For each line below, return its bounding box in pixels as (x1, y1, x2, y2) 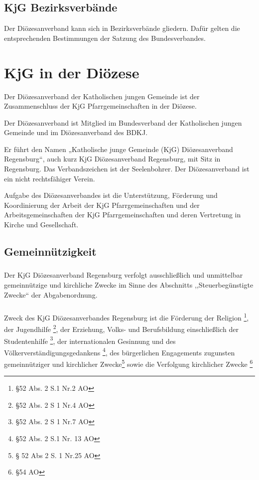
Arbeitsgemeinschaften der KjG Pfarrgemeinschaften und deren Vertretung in (4, 209, 241, 220)
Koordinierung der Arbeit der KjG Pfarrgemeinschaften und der (4, 199, 200, 210)
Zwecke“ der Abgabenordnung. (4, 289, 98, 300)
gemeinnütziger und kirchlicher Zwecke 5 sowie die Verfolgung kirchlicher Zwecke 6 (4, 357, 253, 369)
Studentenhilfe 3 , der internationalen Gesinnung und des (4, 334, 176, 346)
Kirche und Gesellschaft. (4, 219, 79, 230)
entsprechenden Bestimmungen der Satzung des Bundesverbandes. (4, 32, 206, 43)
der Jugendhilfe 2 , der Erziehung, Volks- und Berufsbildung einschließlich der (4, 322, 239, 334)
